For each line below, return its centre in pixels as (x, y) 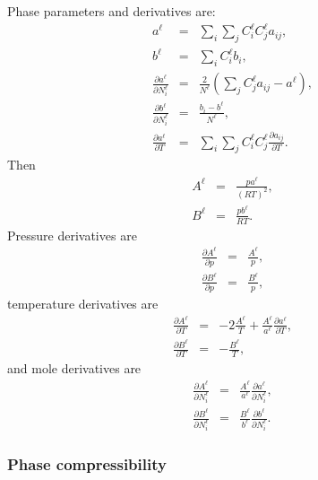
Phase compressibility (87, 463)
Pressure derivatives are (72, 235)
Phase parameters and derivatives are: (112, 11)
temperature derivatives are (83, 304)
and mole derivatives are (74, 368)
